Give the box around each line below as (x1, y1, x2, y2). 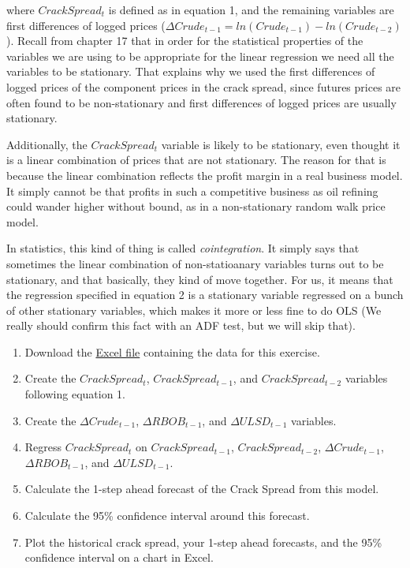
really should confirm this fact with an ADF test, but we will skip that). (6, 317, 356, 334)
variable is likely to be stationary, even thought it (161, 136, 401, 152)
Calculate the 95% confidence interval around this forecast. (24, 507, 310, 524)
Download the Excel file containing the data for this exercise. (24, 343, 320, 360)
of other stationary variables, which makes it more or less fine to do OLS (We (6, 301, 382, 318)
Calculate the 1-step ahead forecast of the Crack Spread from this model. (24, 480, 379, 497)
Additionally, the (6, 136, 88, 152)
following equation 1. (24, 386, 125, 402)
